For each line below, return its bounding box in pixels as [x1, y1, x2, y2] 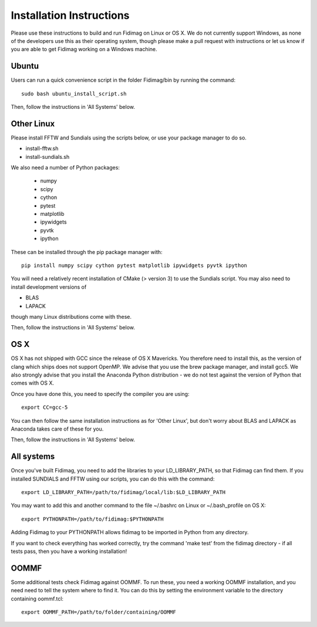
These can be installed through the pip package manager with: [11, 248, 163, 255]
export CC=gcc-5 [21, 404, 68, 411]
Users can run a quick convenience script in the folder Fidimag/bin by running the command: [11, 76, 236, 84]
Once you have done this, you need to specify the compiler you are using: [11, 390, 190, 397]
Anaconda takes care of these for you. [11, 425, 104, 432]
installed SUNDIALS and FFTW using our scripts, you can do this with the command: [11, 475, 215, 482]
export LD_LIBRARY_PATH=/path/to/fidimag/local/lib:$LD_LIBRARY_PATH [21, 489, 226, 496]
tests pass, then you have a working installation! [11, 548, 127, 555]
